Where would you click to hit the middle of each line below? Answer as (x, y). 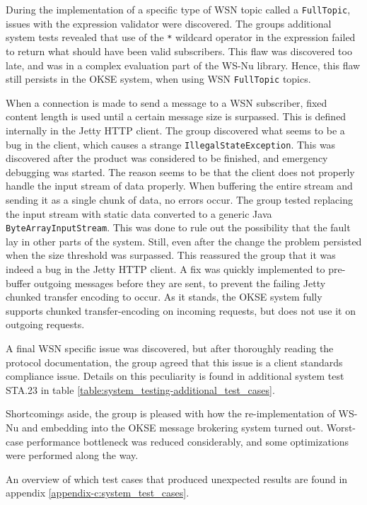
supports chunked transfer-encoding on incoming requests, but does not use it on (181, 310)
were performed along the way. (72, 455)
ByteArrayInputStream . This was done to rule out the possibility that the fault (178, 227)
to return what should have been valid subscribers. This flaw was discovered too (179, 51)
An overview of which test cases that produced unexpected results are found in (177, 478)
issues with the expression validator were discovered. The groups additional (169, 23)
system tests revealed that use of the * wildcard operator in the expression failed (181, 37)
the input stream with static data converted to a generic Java (139, 213)
